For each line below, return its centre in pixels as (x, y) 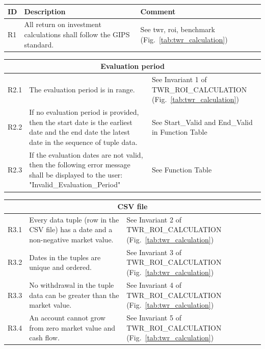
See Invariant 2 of (154, 219)
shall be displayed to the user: (76, 174)
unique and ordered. (60, 267)
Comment (158, 11)
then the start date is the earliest (81, 122)
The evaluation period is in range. (82, 89)
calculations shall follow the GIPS (77, 34)
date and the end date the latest (79, 132)
